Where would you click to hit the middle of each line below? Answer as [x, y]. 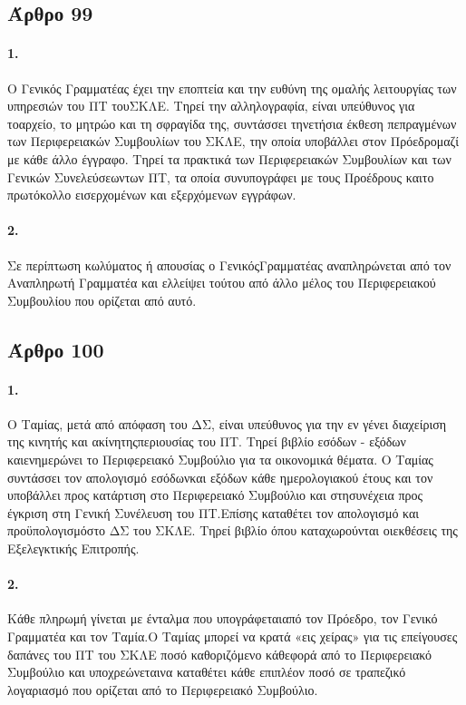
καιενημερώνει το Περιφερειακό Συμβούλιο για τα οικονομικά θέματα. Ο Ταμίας [220, 460]
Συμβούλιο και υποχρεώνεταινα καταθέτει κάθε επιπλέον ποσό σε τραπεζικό [207, 672]
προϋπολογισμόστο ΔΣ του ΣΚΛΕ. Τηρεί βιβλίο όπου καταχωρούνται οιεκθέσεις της [233, 530]
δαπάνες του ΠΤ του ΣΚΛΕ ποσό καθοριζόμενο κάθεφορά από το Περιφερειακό [220, 654]
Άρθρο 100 [56, 349]
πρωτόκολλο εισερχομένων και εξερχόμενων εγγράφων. [152, 195]
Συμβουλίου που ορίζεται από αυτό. [102, 300]
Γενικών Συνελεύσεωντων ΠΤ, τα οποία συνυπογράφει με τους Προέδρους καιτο [221, 176]
